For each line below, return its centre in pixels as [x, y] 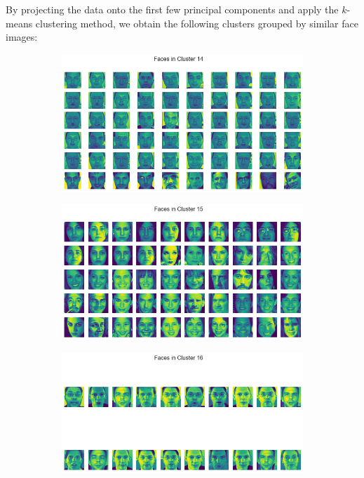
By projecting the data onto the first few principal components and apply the [172, 9]
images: [22, 37]
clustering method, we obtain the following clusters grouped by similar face [197, 23]
